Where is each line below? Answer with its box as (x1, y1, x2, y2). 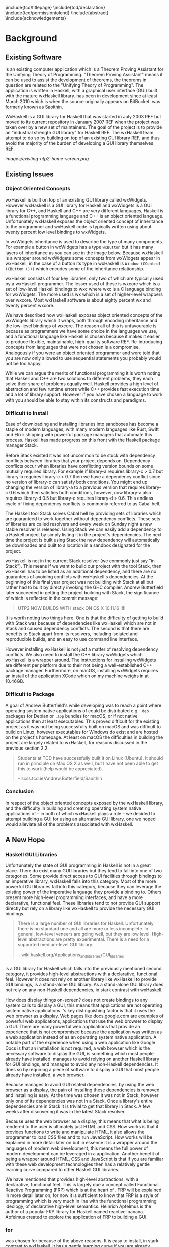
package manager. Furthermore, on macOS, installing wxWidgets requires (5, 667, 158, 673)
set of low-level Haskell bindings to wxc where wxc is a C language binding (5, 286, 161, 292)
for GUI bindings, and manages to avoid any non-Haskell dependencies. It (5, 1061, 158, 1067)
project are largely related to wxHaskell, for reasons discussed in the (5, 740, 147, 746)
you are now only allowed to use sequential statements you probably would (5, 355, 161, 361)
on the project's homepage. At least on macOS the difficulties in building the (5, 734, 163, 740)
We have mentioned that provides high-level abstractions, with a (5, 1176, 139, 1182)
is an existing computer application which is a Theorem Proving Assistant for (5, 66, 164, 72)
